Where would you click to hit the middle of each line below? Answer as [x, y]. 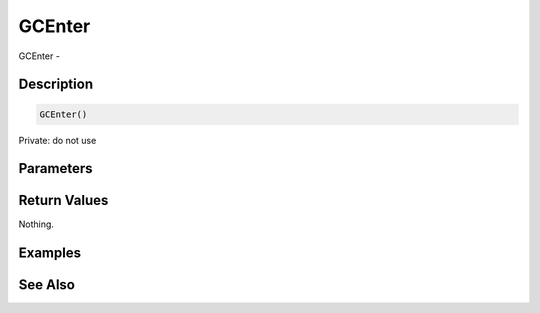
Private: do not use [57, 140]
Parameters [55, 168]
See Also [46, 285]
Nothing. [36, 224]
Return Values [63, 200]
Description [56, 84]
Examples [50, 253]
